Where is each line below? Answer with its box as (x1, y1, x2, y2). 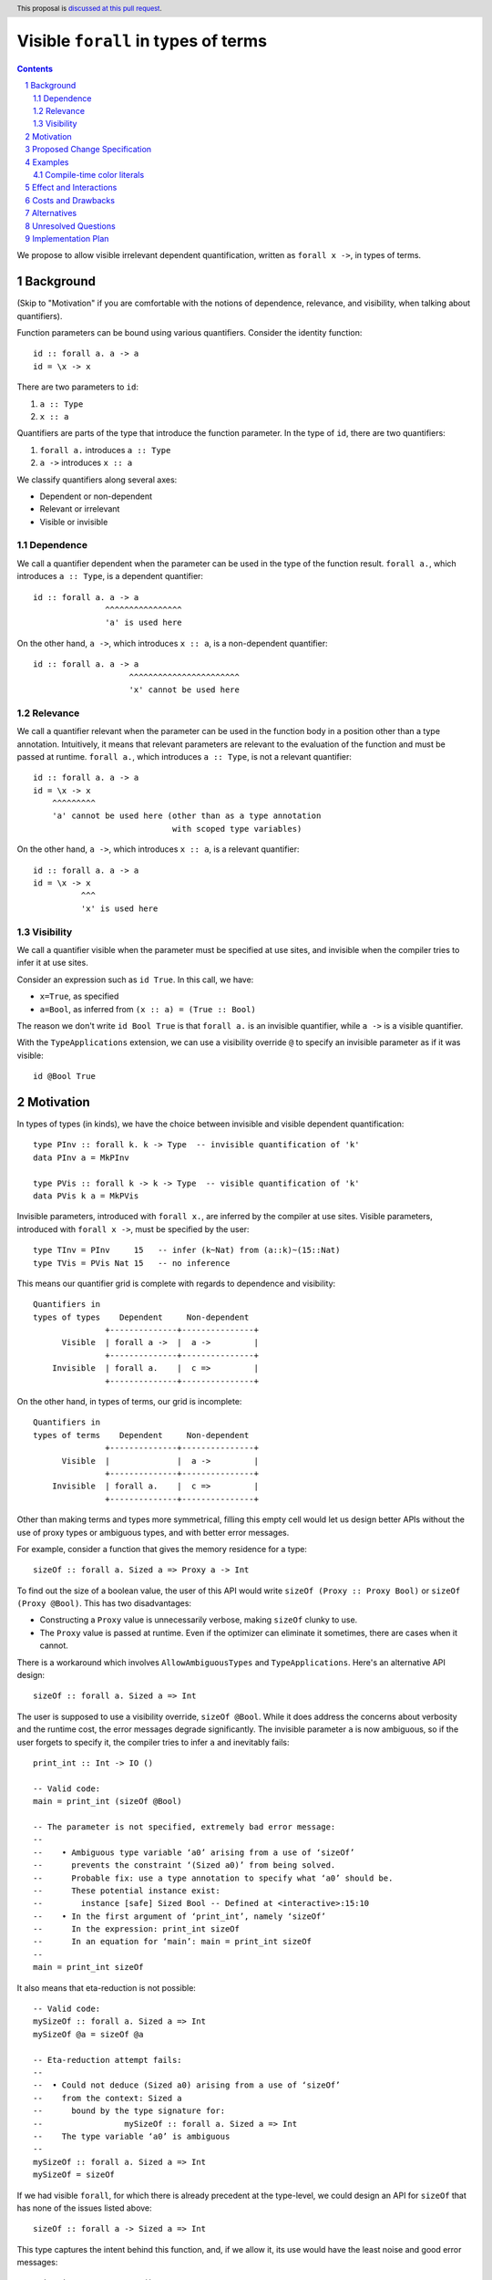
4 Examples (25, 156, 69, 168)
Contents (16, 63, 54, 74)
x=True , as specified (39, 990, 119, 1002)
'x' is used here (80, 903, 159, 914)
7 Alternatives (25, 208, 77, 219)
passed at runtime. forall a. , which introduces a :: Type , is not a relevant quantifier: (16, 751, 353, 762)
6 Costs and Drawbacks (25, 194, 116, 205)
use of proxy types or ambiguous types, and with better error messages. (16, 1527, 290, 1538)
